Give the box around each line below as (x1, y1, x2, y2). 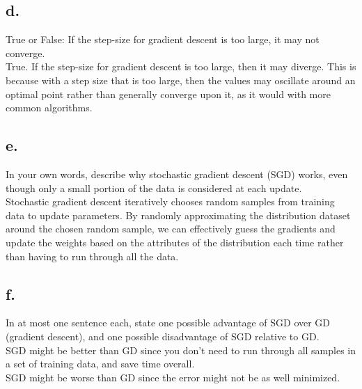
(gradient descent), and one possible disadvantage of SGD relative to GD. (6, 328, 320, 343)
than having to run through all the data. (6, 248, 179, 263)
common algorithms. (6, 100, 93, 115)
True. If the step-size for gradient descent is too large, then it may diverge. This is (6, 59, 356, 74)
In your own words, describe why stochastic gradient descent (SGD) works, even (6, 166, 348, 181)
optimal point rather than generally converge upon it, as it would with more (6, 86, 331, 101)
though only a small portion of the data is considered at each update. (6, 180, 302, 195)
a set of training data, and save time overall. (6, 356, 195, 371)
